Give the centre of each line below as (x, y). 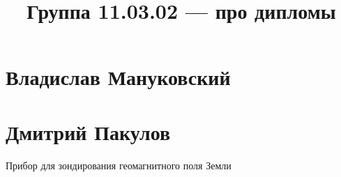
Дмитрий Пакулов (88, 131)
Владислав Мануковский (118, 77)
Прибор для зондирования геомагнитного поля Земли (119, 165)
